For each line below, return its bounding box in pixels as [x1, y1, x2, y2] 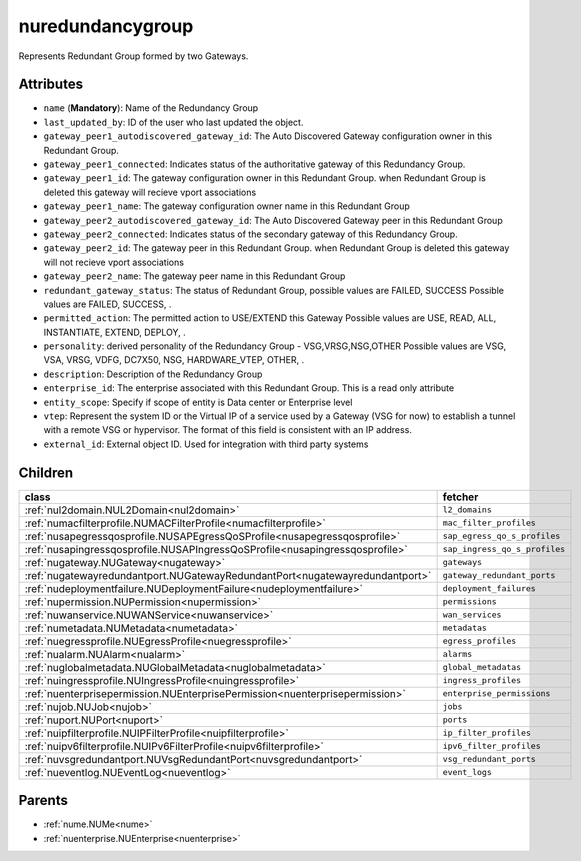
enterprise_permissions [442, 688, 551, 699]
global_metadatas [442, 662, 522, 673]
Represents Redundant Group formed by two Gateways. [18, 50, 249, 62]
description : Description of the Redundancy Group [43, 368, 263, 380]
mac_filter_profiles [442, 518, 537, 529]
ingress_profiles [442, 675, 522, 686]
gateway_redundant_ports [442, 570, 556, 581]
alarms [442, 649, 473, 660]
